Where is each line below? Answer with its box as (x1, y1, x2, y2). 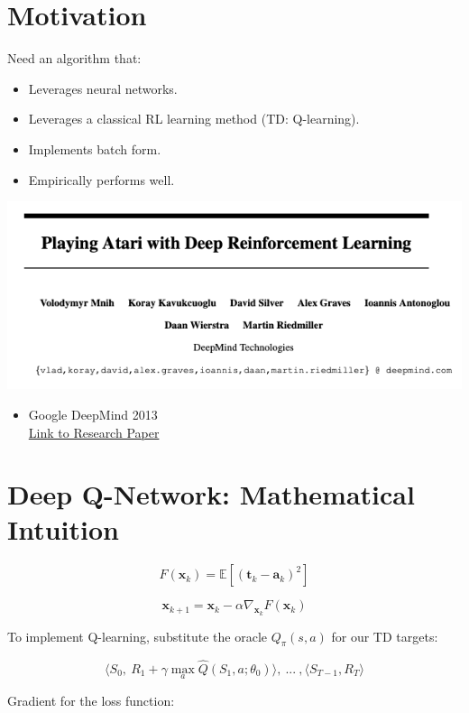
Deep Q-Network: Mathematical (7, 476, 415, 513)
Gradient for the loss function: (7, 690, 175, 709)
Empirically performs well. (28, 170, 175, 189)
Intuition (7, 511, 119, 548)
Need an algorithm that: (7, 49, 142, 68)
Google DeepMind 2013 (28, 404, 158, 423)
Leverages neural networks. (28, 79, 178, 97)
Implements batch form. (28, 139, 161, 158)
